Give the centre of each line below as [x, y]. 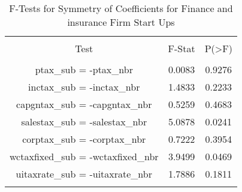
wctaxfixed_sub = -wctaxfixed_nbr [84, 156]
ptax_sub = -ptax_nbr [84, 69]
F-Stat [181, 48]
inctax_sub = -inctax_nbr [84, 87]
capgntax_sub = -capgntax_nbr [84, 104]
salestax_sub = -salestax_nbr [84, 121]
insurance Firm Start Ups [121, 22]
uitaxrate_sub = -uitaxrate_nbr [84, 174]
